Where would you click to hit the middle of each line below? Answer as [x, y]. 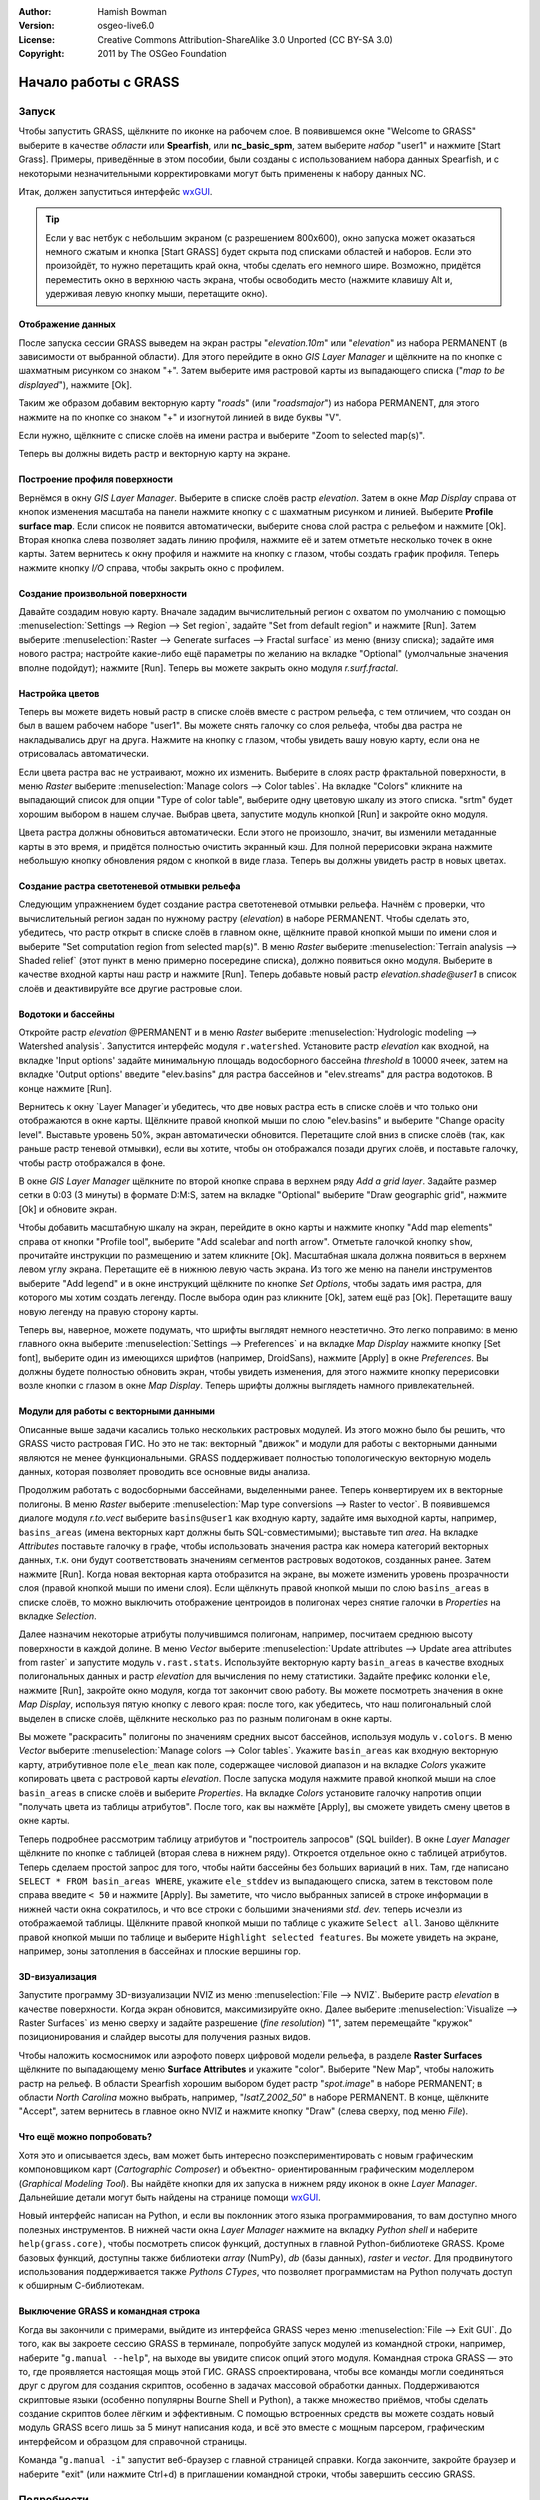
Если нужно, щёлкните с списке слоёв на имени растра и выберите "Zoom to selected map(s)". [221, 435]
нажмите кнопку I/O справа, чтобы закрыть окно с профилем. [151, 567]
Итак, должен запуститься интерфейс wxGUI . [115, 191]
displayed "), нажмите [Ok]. [75, 384]
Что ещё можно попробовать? [85, 2137]
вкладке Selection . [57, 1616]
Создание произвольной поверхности [103, 593]
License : [36, 39]
